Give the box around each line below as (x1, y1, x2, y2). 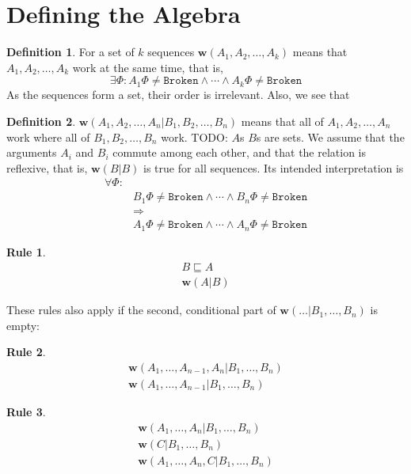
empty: (6, 317, 40, 333)
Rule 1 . (6, 244, 46, 260)
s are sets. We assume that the (256, 128, 405, 145)
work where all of (6, 128, 90, 145)
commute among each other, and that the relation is (112, 144, 367, 161)
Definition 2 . (6, 112, 76, 129)
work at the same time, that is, (72, 59, 223, 75)
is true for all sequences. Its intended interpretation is (143, 159, 404, 176)
